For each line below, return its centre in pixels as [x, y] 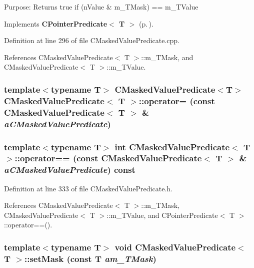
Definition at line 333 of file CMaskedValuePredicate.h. [88, 188]
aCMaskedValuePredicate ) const [70, 170]
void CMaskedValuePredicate [175, 247]
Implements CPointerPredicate [56, 23]
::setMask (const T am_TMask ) [90, 258]
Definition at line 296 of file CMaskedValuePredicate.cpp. [92, 40]
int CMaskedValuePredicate [172, 147]
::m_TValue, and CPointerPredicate [162, 215]
